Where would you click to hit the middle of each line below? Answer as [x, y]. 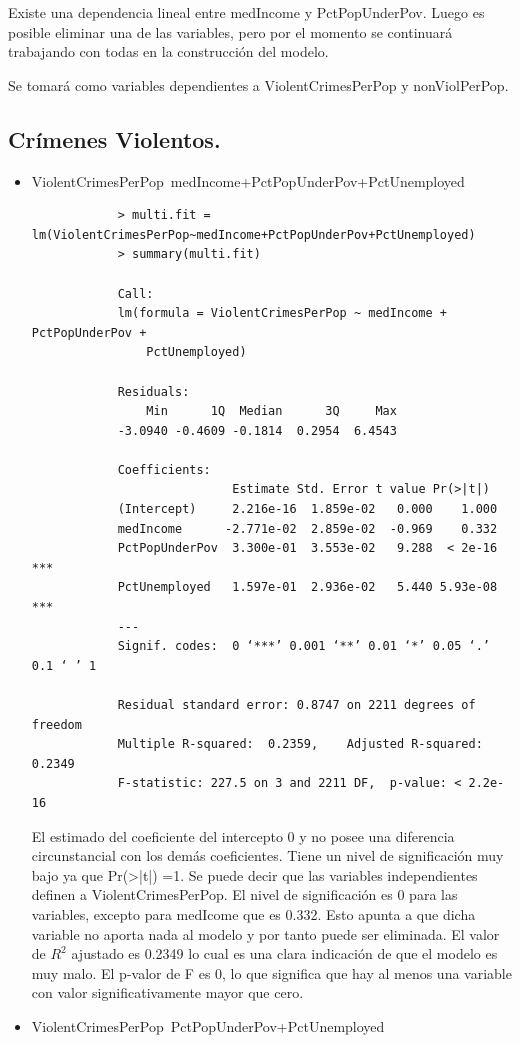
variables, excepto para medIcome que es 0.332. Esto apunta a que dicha [253, 913]
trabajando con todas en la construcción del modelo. [168, 51]
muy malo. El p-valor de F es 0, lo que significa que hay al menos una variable [271, 972]
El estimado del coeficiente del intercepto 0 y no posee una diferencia [243, 835]
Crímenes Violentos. [114, 138]
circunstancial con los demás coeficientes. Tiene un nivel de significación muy [267, 855]
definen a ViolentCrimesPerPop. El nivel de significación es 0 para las [244, 894]
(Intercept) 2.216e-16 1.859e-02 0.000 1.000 [307, 509]
